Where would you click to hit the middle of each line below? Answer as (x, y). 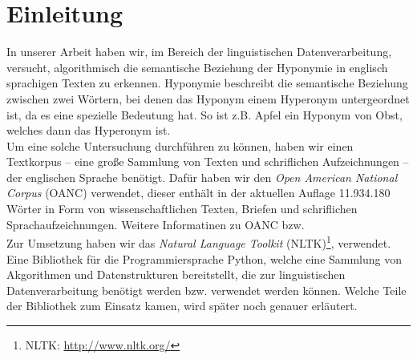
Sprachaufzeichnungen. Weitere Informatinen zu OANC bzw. (156, 224)
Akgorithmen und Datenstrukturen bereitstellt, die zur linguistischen (176, 274)
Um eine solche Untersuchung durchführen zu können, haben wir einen (180, 145)
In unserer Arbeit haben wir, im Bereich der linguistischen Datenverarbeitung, (199, 52)
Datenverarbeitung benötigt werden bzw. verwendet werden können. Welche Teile (206, 290)
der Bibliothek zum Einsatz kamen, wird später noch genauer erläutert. (182, 306)
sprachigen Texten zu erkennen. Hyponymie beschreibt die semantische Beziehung (207, 83)
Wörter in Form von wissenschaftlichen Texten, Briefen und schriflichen (182, 209)
